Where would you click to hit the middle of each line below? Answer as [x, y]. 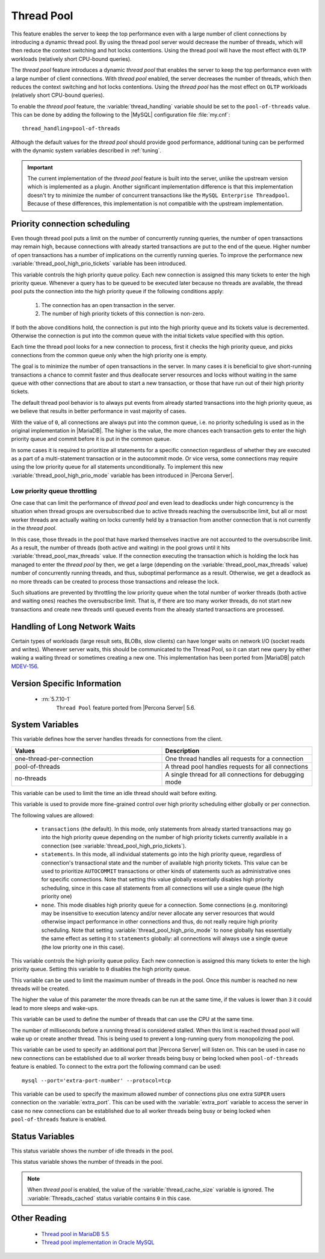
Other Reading [39, 1218]
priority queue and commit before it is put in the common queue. [91, 439]
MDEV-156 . [25, 666]
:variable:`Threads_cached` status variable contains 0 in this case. [110, 1198]
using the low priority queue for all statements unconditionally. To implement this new [117, 467]
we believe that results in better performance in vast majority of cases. [99, 411]
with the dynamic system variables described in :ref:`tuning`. [86, 151]
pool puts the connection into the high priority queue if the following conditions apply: [117, 292]
